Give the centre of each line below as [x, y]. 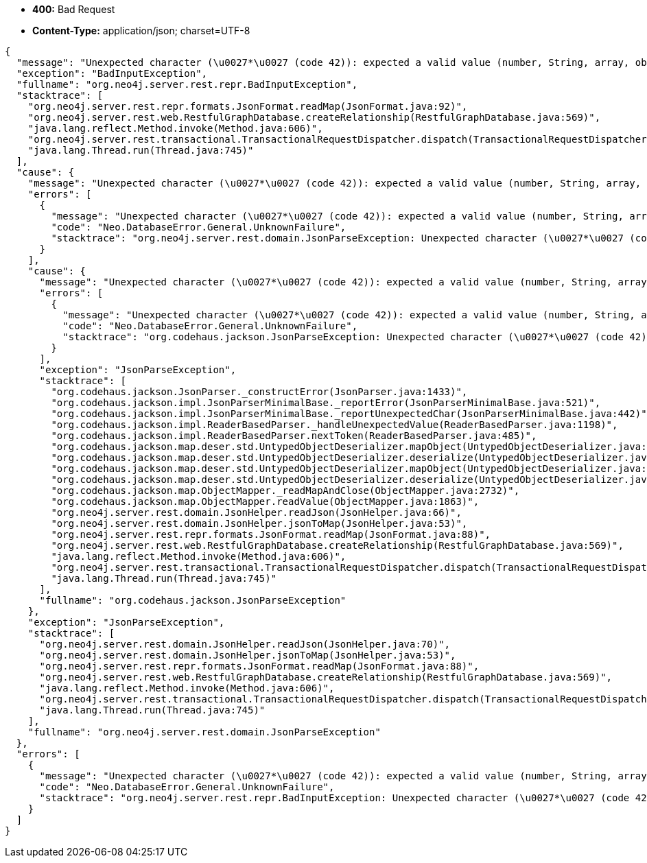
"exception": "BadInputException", [112, 73]
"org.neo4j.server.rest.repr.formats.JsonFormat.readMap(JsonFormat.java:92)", [248, 106]
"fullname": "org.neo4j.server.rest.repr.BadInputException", [187, 84]
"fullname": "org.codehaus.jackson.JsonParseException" [193, 600]
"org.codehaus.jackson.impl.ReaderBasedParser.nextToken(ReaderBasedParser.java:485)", [294, 436]
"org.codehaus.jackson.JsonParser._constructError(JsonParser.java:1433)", [259, 392]
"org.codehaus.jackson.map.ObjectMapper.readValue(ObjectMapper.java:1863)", [265, 501]
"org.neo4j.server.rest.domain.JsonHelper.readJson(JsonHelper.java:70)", [245, 644]
